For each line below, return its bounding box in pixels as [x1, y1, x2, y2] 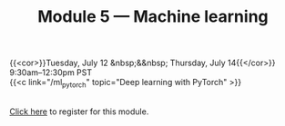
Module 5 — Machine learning [37, 6, 269, 27]
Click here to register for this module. [9, 106, 149, 117]
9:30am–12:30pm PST [9, 67, 93, 78]
